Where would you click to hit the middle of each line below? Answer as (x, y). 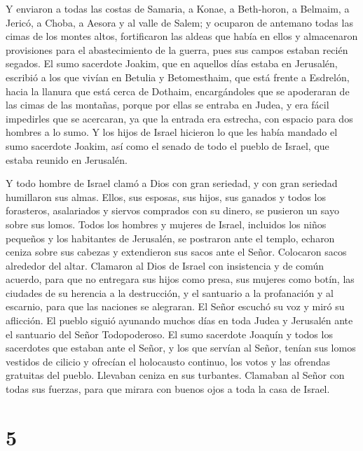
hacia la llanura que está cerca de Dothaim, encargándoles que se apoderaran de (178, 91)
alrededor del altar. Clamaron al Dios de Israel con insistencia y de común (165, 265)
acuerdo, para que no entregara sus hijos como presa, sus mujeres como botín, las (180, 279)
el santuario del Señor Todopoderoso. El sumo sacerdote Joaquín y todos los (169, 334)
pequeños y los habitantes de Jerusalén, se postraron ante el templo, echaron (170, 238)
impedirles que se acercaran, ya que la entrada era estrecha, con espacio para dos (179, 118)
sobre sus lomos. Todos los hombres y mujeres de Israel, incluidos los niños (166, 224)
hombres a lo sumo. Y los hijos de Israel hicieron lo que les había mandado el (172, 132)
